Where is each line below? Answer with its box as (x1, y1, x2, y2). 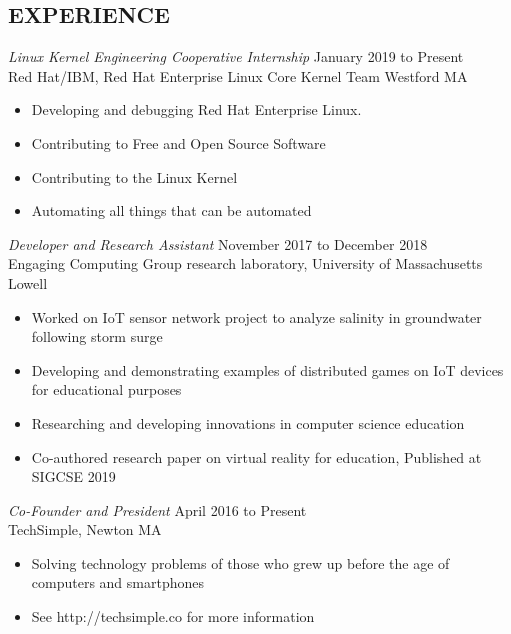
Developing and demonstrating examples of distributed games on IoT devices (31, 359, 504, 380)
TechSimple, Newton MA (8, 519, 162, 540)
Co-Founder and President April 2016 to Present (8, 499, 307, 520)
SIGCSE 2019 (31, 466, 116, 487)
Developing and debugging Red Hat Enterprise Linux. (31, 99, 362, 120)
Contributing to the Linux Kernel (31, 166, 238, 187)
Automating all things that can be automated (31, 200, 312, 221)
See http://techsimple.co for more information (31, 606, 315, 627)
